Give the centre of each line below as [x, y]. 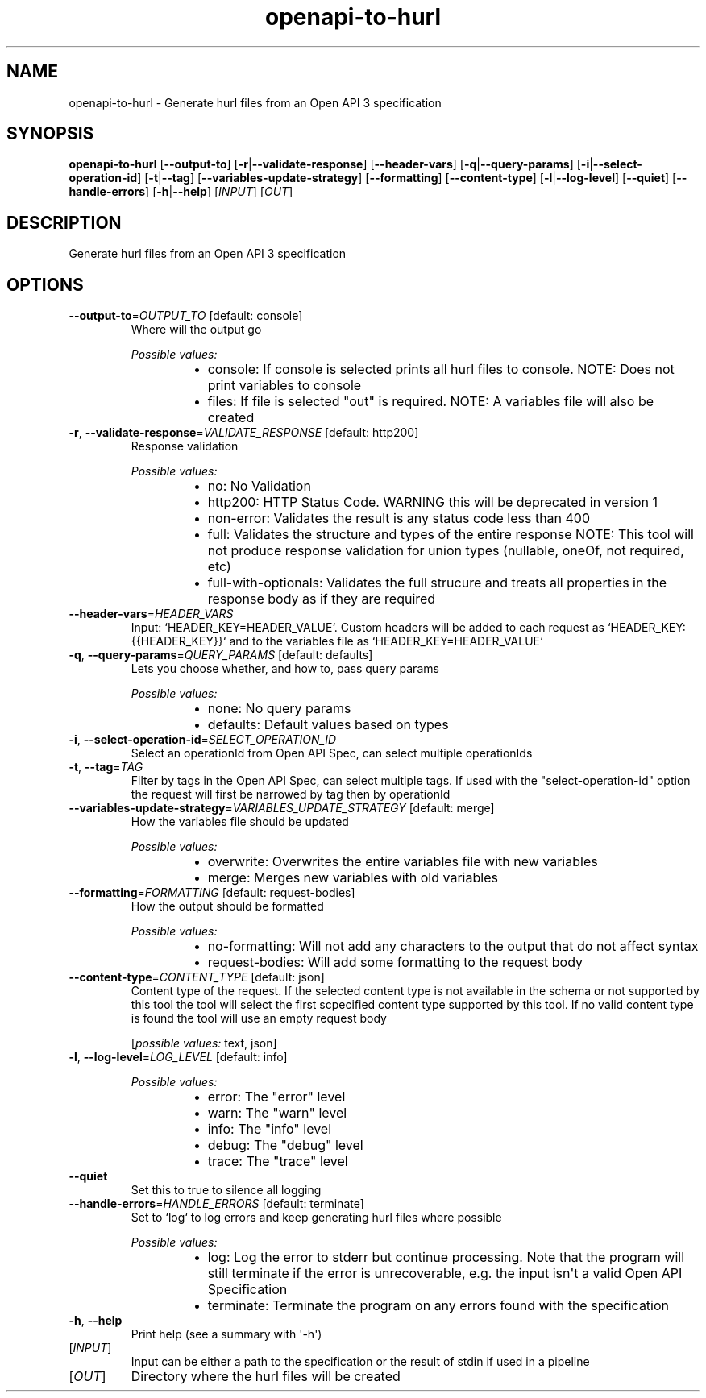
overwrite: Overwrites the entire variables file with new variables [403, 862]
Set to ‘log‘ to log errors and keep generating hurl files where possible [316, 1218]
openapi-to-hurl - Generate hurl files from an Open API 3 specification [255, 102]
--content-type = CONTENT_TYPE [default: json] [197, 977]
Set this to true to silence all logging [226, 1190]
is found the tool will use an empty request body [259, 1018]
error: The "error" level [276, 1097]
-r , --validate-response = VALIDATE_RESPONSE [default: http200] [244, 433]
